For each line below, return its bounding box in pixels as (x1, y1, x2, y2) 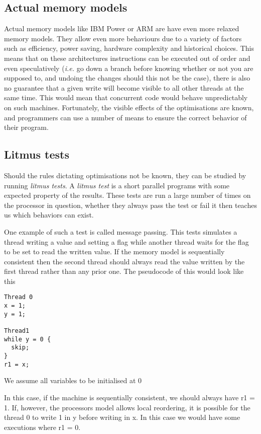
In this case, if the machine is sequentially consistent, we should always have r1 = (4, 392, 255, 402)
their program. (4, 122, 49, 132)
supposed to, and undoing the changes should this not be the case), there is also (4, 73, 250, 83)
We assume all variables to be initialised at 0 (4, 375, 142, 386)
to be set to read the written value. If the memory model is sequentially (4, 246, 225, 257)
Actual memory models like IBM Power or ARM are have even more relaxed (4, 23, 239, 34)
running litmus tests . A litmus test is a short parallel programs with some (4, 180, 230, 190)
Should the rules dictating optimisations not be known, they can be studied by (4, 170, 246, 180)
